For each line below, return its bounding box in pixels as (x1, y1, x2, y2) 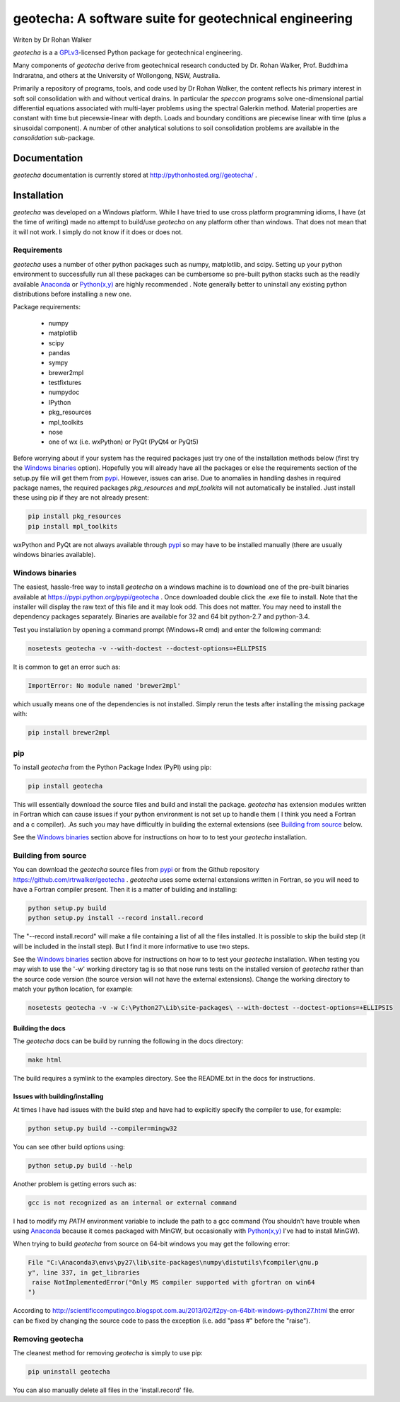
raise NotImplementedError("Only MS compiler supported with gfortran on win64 (32, 1278, 315, 1287)
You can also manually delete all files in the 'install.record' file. (13, 1386, 194, 1394)
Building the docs (13, 1023, 66, 1033)
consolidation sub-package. (13, 134, 95, 142)
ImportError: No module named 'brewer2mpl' (28, 682, 182, 689)
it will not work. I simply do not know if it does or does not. (13, 227, 183, 236)
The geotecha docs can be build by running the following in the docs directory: (13, 1037, 244, 1045)
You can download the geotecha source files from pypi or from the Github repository (13, 866, 259, 874)
